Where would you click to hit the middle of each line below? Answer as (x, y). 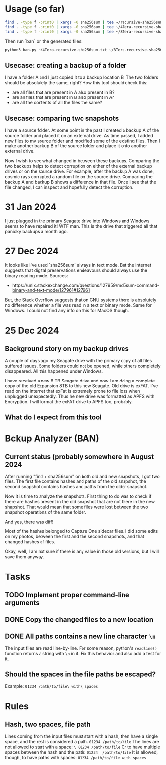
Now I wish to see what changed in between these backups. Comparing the (82, 161)
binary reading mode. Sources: (37, 275)
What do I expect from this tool (54, 417)
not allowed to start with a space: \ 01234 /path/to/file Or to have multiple (83, 747)
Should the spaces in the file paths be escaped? (81, 674)
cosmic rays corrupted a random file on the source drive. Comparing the (79, 177)
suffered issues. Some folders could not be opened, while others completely (83, 366)
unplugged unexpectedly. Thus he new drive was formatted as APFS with (80, 396)
